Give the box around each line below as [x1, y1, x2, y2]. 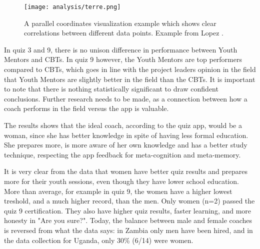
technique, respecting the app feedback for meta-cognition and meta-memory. [4, 149, 241, 159]
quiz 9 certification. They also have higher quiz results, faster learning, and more [4, 205, 251, 215]
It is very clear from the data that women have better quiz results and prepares [4, 166, 248, 176]
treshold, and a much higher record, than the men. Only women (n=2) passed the [4, 195, 255, 206]
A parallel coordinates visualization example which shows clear [24, 17, 216, 28]
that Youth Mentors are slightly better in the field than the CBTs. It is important [4, 73, 255, 84]
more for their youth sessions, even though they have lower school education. [4, 175, 239, 186]
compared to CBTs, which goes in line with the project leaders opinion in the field [4, 64, 256, 74]
